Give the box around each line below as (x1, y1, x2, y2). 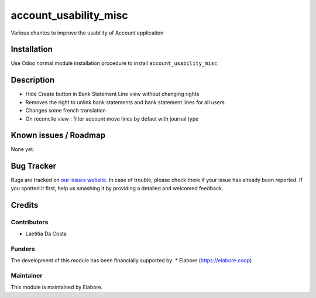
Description (11, 75, 55, 85)
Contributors (11, 218, 49, 226)
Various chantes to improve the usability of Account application (11, 29, 164, 36)
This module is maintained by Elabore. (11, 284, 103, 291)
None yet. (11, 146, 35, 153)
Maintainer (11, 271, 43, 279)
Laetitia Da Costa (25, 230, 67, 237)
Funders (11, 245, 35, 253)
